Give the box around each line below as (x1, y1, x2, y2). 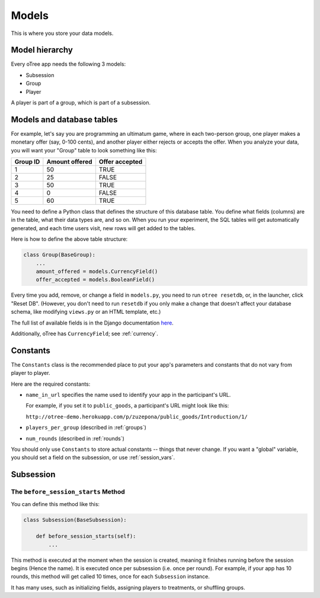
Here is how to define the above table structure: (11, 236, 128, 243)
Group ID (14, 158, 40, 166)
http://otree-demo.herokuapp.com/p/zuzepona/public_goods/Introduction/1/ (25, 413, 248, 420)
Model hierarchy (11, 45, 73, 55)
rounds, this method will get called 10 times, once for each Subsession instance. (11, 573, 210, 580)
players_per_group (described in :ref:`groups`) (25, 424, 146, 431)
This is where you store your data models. (11, 30, 114, 37)
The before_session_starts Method (11, 488, 125, 496)
